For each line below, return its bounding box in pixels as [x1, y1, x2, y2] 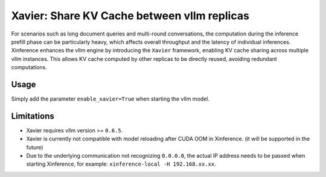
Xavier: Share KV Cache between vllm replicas [11, 9, 250, 22]
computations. [11, 64, 48, 71]
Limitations [11, 111, 54, 121]
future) [26, 143, 43, 151]
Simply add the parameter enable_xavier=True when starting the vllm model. [11, 95, 209, 102]
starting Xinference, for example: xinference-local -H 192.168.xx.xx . [26, 160, 217, 168]
